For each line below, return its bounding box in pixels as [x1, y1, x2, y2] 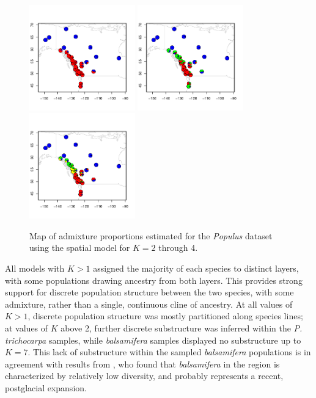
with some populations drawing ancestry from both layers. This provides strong [5, 273, 303, 286]
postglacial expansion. [5, 381, 87, 394]
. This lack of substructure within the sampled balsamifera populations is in [28, 346, 311, 358]
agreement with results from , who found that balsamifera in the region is [5, 357, 280, 370]
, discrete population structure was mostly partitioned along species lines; [28, 309, 303, 322]
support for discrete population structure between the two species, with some [5, 286, 294, 298]
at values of [5, 321, 48, 334]
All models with [5, 261, 65, 274]
